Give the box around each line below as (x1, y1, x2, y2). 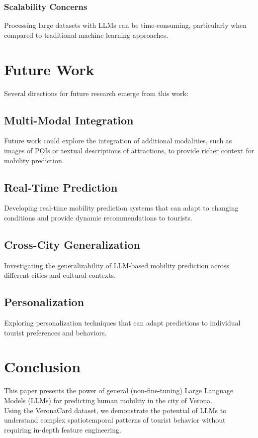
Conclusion (4, 356, 81, 377)
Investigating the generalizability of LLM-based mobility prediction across (4, 260, 229, 270)
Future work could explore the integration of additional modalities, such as (4, 135, 232, 146)
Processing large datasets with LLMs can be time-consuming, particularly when (4, 20, 247, 30)
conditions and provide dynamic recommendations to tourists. (4, 212, 192, 222)
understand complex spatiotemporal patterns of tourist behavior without (4, 415, 226, 425)
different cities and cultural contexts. (4, 270, 116, 280)
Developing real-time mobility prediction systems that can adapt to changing (4, 203, 239, 213)
